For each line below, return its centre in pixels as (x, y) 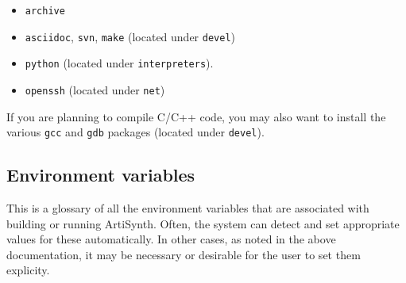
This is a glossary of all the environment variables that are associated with (188, 208)
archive (45, 11)
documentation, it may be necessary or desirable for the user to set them (184, 254)
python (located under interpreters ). (119, 63)
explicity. (28, 270)
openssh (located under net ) (95, 89)
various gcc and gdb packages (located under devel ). (135, 132)
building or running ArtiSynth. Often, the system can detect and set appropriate (203, 223)
